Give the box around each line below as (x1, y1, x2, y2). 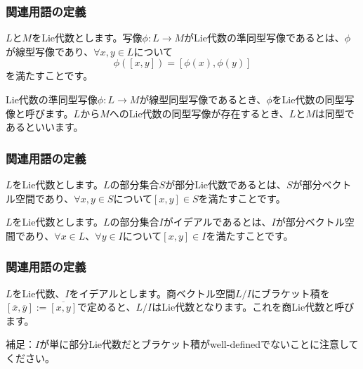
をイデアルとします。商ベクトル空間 (69, 285, 236, 300)
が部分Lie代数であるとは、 (165, 177, 286, 191)
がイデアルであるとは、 (163, 214, 272, 229)
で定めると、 (77, 299, 136, 314)
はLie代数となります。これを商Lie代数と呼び (152, 299, 355, 314)
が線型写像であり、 (6, 44, 94, 58)
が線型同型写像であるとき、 (139, 92, 267, 106)
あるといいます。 (6, 119, 84, 134)
